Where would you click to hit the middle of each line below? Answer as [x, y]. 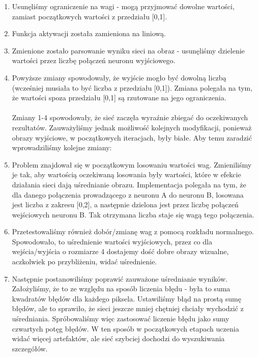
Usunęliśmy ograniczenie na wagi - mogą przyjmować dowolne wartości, [123, 6]
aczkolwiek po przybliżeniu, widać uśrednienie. [84, 262]
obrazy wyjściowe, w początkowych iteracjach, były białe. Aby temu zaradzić [132, 137]
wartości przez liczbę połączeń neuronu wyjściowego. [94, 60]
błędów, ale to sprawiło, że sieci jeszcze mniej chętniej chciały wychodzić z [128, 308]
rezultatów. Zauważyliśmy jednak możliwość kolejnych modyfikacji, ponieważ [132, 127]
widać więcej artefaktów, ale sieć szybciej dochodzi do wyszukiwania [118, 338]
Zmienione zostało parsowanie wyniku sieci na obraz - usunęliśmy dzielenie [128, 50]
